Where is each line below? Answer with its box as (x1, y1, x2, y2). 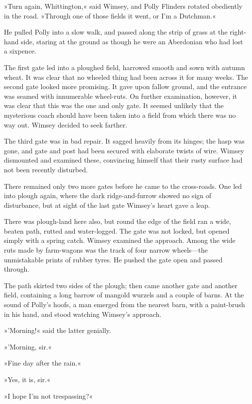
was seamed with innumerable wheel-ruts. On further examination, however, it (4, 91, 237, 101)
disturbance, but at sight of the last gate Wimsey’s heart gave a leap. (4, 200, 210, 210)
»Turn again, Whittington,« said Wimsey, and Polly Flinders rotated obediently (4, 1, 243, 11)
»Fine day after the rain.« (4, 358, 81, 368)
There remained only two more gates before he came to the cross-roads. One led (4, 181, 242, 191)
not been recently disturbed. (4, 164, 88, 174)
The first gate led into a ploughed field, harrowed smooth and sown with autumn (4, 62, 245, 72)
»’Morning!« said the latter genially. (4, 325, 111, 335)
